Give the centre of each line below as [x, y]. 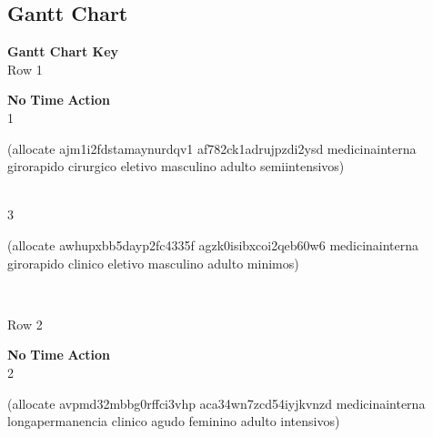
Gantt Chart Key [63, 51]
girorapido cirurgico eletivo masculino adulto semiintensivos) [176, 166]
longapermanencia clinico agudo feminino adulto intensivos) [174, 421]
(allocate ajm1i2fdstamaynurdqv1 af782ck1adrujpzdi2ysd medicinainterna [212, 148]
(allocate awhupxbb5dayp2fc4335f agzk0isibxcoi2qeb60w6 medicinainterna [213, 244]
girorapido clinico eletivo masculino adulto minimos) [153, 263]
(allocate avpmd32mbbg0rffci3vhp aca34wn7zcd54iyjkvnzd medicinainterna [216, 403]
